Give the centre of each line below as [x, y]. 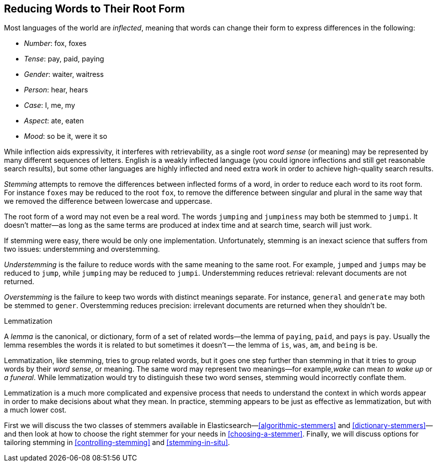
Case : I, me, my [50, 105]
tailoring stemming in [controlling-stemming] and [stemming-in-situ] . [117, 443]
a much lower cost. [35, 410]
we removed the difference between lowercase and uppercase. [108, 201]
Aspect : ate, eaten [54, 121]
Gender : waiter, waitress [64, 74]
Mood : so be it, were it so [66, 136]
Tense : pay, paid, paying [64, 59]
